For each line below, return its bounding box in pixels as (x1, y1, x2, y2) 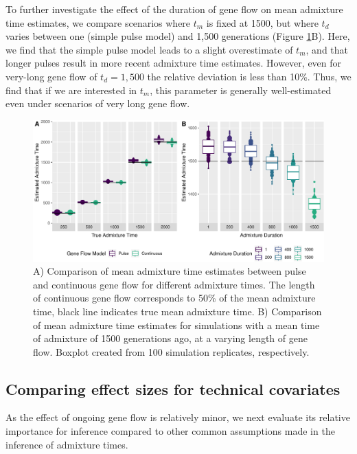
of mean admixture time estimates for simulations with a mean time (33, 317, 320, 332)
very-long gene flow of (5, 69, 97, 83)
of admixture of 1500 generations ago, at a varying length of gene (33, 331, 308, 345)
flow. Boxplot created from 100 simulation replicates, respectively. (33, 344, 310, 359)
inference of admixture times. (5, 437, 128, 451)
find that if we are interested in (5, 82, 137, 97)
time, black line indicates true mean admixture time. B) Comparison (33, 304, 322, 318)
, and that (306, 42, 349, 56)
